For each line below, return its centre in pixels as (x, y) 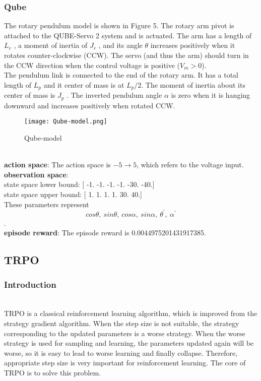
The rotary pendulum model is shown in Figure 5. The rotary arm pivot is (119, 25)
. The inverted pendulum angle (114, 95)
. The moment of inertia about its (193, 84)
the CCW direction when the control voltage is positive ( (92, 65)
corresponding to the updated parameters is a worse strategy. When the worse (125, 333)
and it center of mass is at (84, 84)
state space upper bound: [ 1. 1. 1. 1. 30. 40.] (73, 194)
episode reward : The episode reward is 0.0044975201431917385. (105, 233)
